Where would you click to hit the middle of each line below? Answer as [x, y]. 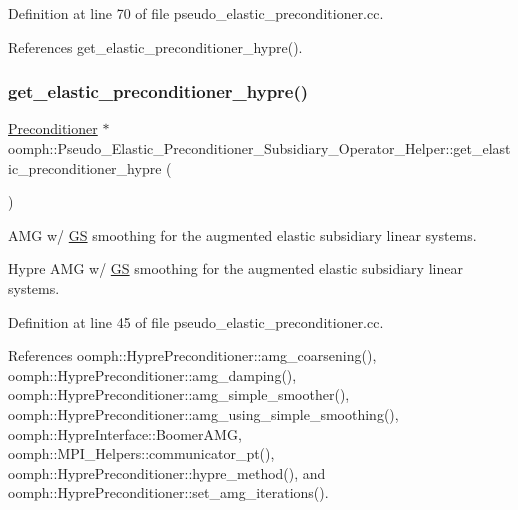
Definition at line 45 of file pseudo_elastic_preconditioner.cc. [196, 321]
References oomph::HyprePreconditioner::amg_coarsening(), [192, 355]
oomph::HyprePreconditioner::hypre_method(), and [167, 472]
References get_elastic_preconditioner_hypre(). [155, 46]
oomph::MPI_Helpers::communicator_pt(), [141, 453]
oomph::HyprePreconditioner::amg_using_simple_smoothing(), [203, 413]
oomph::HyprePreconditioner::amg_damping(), [152, 374]
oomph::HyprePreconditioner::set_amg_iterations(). [168, 492]
